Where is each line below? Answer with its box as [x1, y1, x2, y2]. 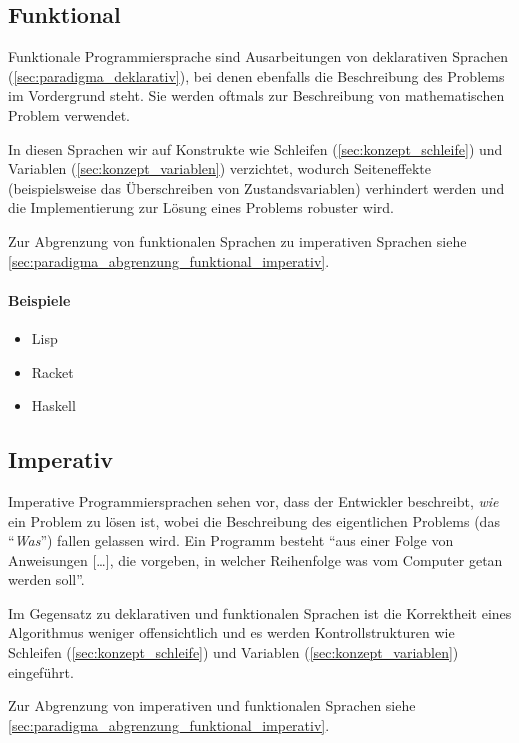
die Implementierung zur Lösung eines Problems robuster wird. [8, 197, 394, 218]
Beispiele [8, 289, 71, 310]
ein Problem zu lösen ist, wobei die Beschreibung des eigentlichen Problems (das [8, 510, 500, 531]
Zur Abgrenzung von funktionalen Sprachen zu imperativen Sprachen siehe [8, 230, 467, 251]
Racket [31, 361, 74, 382]
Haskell [31, 395, 76, 416]
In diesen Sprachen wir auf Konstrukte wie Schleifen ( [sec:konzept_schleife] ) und [8, 138, 503, 159]
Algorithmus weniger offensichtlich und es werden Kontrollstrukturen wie [8, 622, 455, 643]
